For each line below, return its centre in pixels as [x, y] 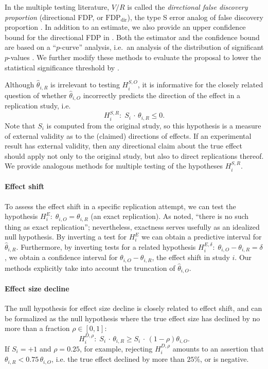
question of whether [36, 95]
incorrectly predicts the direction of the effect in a [162, 95]
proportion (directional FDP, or [54, 17]
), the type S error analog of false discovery [195, 17]
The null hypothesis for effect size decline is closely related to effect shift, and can [133, 308]
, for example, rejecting [116, 348]
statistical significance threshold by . [62, 67]
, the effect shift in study [191, 257]
